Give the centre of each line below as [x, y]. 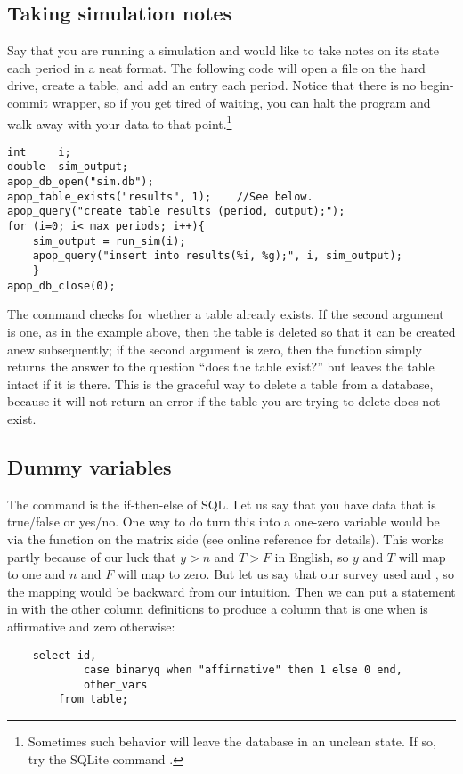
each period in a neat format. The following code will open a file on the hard [216, 67]
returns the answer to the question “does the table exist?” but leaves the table [221, 367]
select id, [65, 655]
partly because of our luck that [92, 556]
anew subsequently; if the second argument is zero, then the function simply [215, 349]
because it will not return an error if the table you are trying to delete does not [224, 401]
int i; [39, 152]
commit [28, 102]
